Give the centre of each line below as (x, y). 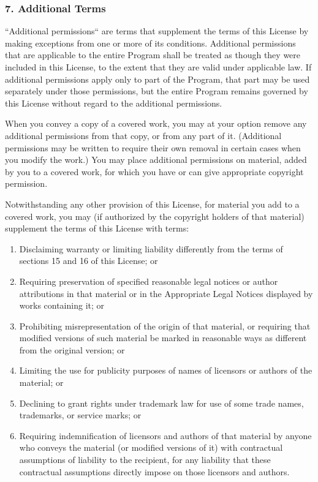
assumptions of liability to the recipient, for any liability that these (145, 460)
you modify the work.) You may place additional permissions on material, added (156, 160)
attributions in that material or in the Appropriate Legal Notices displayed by (166, 293)
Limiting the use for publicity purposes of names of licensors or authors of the (166, 370)
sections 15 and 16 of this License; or (89, 261)
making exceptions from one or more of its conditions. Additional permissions (150, 43)
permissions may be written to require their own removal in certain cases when (153, 147)
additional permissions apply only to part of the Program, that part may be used (157, 79)
